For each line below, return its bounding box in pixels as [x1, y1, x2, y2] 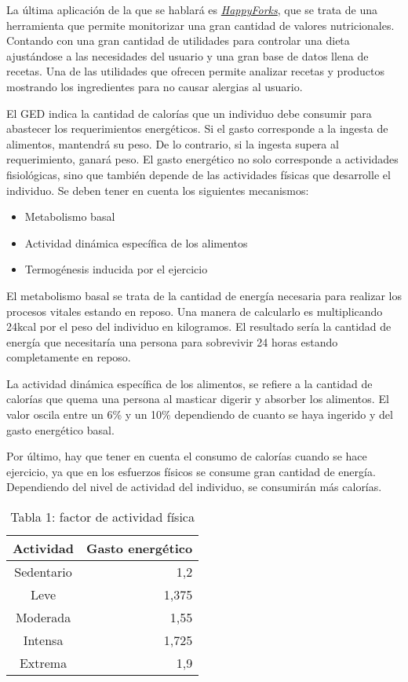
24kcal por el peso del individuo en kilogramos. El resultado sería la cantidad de [6, 318, 392, 335]
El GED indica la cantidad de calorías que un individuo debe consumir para [6, 104, 372, 121]
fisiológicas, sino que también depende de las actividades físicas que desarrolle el [6, 166, 391, 182]
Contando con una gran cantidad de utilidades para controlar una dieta [6, 32, 350, 49]
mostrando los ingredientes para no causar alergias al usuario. [6, 78, 303, 94]
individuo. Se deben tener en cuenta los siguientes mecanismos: [6, 181, 309, 198]
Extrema [19, 654, 67, 673]
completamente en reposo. [6, 349, 131, 365]
